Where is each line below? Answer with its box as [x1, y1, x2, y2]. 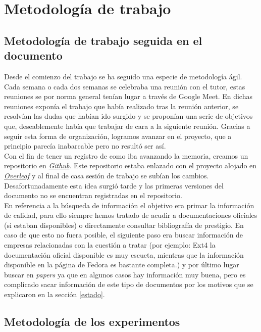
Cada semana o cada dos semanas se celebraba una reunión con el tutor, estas [4, 81, 245, 91]
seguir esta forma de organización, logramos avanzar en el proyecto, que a [4, 130, 232, 141]
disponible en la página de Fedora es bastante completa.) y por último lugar [4, 259, 239, 270]
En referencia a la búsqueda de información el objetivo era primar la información [4, 200, 254, 210]
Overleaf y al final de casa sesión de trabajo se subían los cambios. [4, 170, 209, 180]
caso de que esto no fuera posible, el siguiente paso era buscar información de [4, 229, 243, 240]
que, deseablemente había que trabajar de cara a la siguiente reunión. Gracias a [4, 120, 250, 131]
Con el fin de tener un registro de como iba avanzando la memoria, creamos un [4, 150, 248, 161]
